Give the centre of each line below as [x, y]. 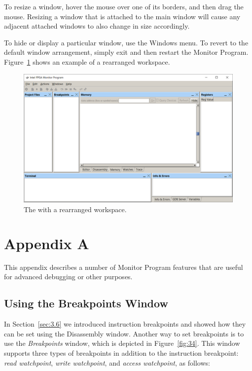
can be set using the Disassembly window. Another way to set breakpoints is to [124, 333]
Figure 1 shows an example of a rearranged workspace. [87, 61]
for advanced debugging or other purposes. [68, 277]
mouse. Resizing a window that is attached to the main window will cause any [122, 16]
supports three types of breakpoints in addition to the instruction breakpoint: [121, 352]
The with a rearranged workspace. [75, 209]
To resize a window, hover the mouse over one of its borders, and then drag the [124, 6]
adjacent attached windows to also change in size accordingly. [97, 26]
